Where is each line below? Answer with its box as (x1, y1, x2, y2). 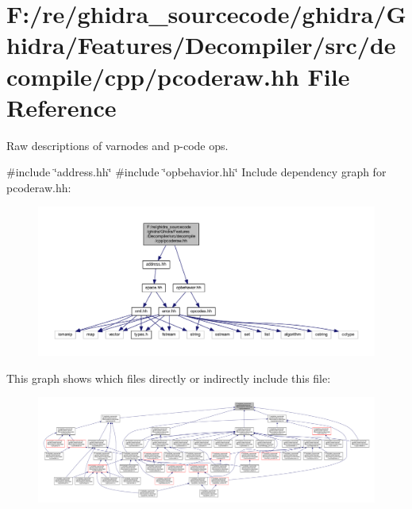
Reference (6, 91, 117, 123)
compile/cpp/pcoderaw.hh (6, 60, 299, 92)
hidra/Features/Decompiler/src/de (6, 29, 396, 61)
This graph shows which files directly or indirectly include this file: (6, 369, 331, 386)
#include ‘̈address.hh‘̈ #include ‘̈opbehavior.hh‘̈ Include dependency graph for (6, 164, 387, 180)
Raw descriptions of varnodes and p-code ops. (6, 137, 229, 153)
